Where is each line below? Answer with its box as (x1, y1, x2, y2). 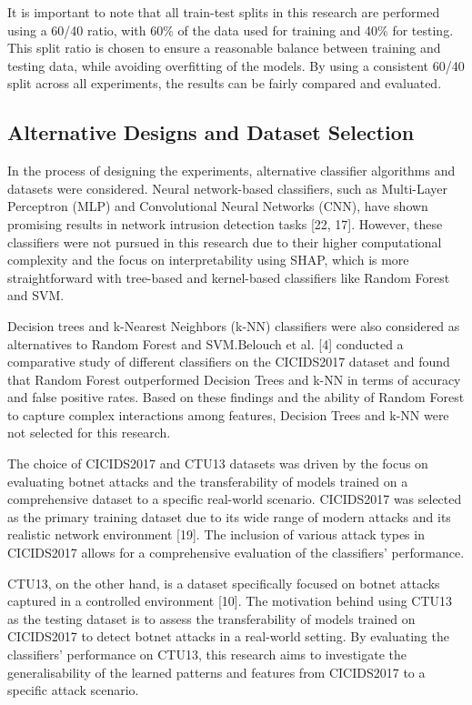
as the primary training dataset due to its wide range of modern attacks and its (7, 507, 451, 526)
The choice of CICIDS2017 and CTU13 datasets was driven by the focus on (7, 454, 428, 473)
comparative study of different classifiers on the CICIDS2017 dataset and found (7, 352, 450, 371)
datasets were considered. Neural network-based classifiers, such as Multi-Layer (7, 178, 448, 197)
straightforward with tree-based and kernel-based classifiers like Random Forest (7, 267, 450, 287)
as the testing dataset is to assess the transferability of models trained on (7, 609, 416, 628)
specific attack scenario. (7, 680, 139, 700)
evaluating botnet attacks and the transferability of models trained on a (7, 471, 408, 490)
